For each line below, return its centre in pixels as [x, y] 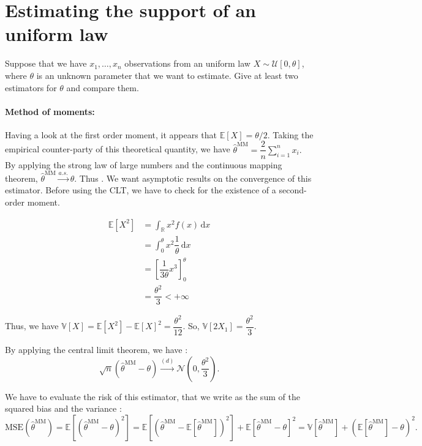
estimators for [31, 87]
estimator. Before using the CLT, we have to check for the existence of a [141, 190]
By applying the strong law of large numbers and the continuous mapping [144, 164]
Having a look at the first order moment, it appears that [111, 134]
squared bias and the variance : [63, 408]
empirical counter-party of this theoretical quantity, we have [118, 149]
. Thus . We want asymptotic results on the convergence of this [193, 178]
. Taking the [290, 134]
